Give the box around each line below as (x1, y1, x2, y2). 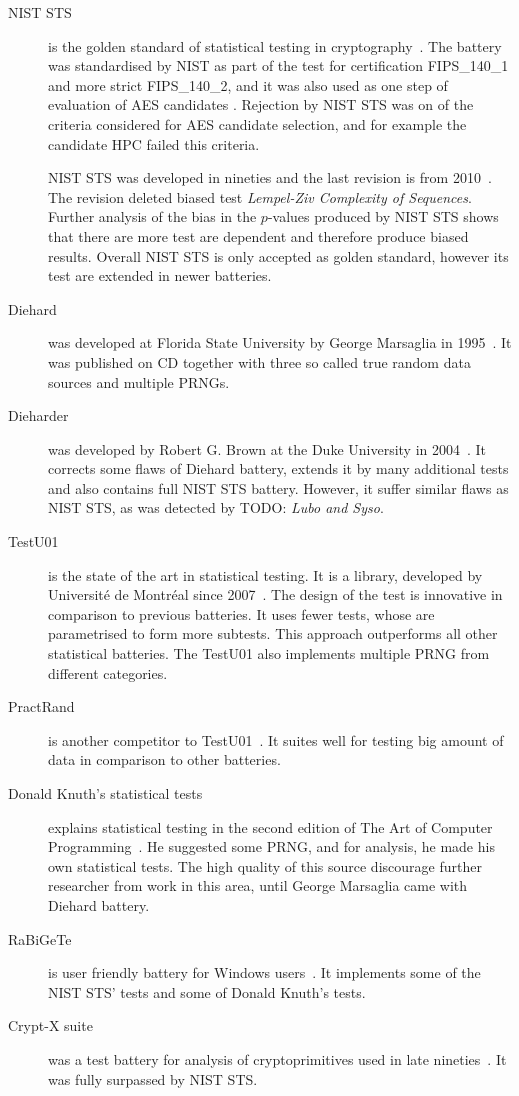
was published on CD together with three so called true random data (48, 351, 471, 372)
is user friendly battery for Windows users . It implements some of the (48, 962, 481, 983)
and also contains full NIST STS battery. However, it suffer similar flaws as (48, 477, 509, 498)
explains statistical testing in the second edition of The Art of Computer (48, 816, 493, 837)
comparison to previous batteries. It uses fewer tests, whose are (48, 603, 435, 624)
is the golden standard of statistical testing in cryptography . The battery (48, 35, 502, 56)
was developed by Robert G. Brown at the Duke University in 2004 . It (48, 438, 487, 459)
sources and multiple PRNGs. (48, 371, 230, 392)
